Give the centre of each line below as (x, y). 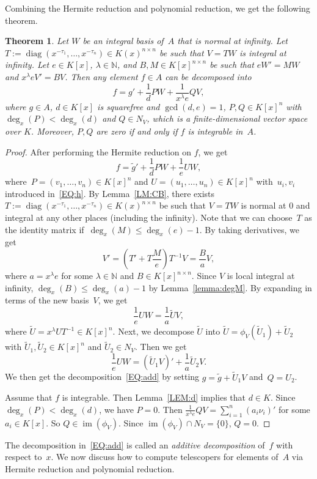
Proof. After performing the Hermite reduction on (98, 151)
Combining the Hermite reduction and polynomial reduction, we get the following (158, 8)
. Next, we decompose (153, 331)
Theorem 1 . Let (37, 41)
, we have (116, 409)
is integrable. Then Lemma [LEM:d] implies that (154, 397)
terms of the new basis (47, 300)
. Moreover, (53, 131)
